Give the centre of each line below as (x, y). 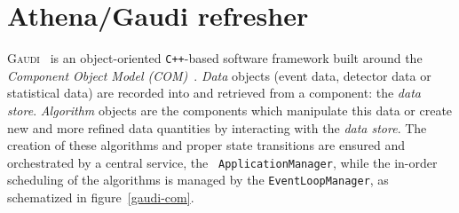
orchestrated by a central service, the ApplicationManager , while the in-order (222, 162)
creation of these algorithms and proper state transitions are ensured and (206, 145)
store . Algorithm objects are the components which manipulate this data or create (230, 110)
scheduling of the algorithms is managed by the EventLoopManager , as (198, 180)
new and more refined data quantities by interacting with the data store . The (217, 127)
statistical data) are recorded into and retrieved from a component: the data (214, 93)
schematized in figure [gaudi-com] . (101, 197)
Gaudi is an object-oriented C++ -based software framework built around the (215, 58)
